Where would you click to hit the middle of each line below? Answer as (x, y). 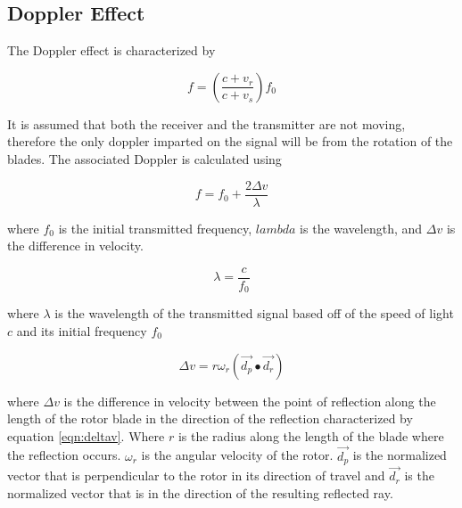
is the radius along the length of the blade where (311, 435)
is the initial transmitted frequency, (155, 228)
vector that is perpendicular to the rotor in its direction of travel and (196, 475)
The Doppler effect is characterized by (111, 50)
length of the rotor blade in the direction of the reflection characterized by (210, 418)
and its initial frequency (82, 330)
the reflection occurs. (64, 455)
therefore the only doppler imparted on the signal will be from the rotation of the (230, 141)
